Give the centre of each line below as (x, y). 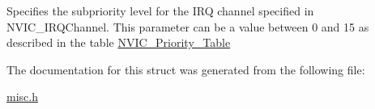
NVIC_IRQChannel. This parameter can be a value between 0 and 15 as (188, 26)
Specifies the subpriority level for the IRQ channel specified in (160, 10)
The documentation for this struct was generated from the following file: (186, 69)
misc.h (22, 96)
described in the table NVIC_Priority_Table (119, 42)
